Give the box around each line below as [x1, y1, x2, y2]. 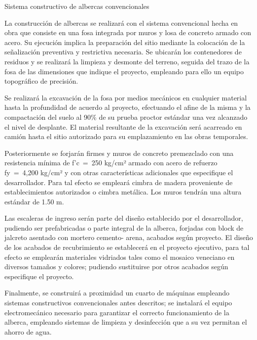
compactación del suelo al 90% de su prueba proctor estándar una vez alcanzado [4, 111, 248, 122]
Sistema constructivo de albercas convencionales [4, 1, 149, 11]
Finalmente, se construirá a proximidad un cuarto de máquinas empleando [4, 288, 229, 298]
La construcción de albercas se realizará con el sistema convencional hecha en [4, 17, 238, 28]
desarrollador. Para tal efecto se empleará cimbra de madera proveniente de [4, 177, 233, 187]
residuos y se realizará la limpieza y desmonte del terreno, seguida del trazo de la [4, 56, 250, 66]
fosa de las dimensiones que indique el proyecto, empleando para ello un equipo [4, 66, 244, 76]
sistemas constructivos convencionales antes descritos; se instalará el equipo [4, 297, 232, 308]
